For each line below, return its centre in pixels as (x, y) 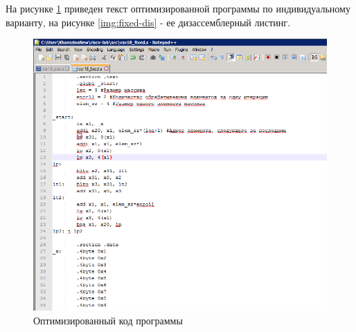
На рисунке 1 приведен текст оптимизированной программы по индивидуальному (178, 8)
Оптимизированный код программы (108, 321)
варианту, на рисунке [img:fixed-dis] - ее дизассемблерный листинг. (148, 22)
